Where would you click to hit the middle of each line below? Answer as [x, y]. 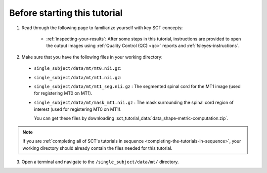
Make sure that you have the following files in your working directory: [92, 57]
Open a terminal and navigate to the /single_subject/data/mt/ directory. [100, 162]
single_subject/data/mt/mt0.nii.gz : [78, 68]
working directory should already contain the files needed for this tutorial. [97, 148]
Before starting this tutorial [66, 13]
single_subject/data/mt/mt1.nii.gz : [78, 77]
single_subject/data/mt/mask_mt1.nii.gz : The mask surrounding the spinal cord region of [134, 102]
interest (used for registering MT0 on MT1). [78, 109]
